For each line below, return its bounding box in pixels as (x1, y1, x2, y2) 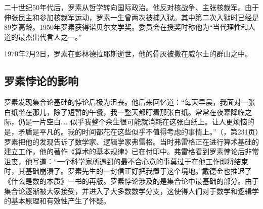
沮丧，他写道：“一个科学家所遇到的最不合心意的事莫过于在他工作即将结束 (4, 156, 248, 166)
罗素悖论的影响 (4, 73, 78, 89)
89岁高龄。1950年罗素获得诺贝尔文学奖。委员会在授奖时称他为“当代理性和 (4, 22, 248, 32)
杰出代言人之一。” (25, 31, 82, 42)
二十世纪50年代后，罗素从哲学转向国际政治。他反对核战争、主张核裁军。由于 (4, 2, 259, 12)
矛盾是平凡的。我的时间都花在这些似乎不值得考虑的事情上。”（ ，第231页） (18, 126, 259, 136)
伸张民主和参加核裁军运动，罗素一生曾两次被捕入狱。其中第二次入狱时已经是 (4, 12, 259, 22)
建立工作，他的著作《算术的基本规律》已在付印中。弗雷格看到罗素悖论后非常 (4, 146, 259, 157)
